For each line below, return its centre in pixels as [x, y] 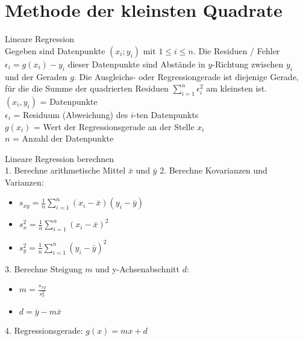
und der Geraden [36, 76]
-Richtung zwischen [248, 64]
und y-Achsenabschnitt [137, 268]
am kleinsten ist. [237, 88]
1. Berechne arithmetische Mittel [65, 170]
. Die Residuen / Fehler [236, 50]
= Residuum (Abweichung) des [71, 114]
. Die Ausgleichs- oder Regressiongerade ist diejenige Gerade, [186, 76]
